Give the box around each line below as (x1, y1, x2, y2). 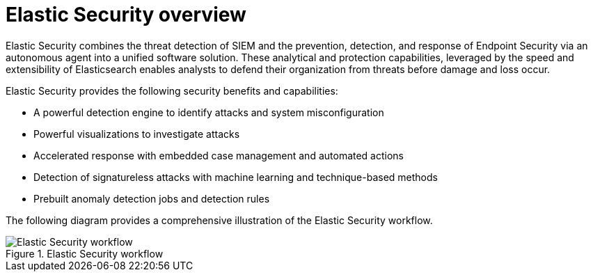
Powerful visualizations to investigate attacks (33, 127, 240, 140)
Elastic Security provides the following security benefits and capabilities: (6, 84, 338, 97)
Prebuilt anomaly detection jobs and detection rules (33, 192, 270, 205)
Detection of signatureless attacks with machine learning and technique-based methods (33, 171, 438, 183)
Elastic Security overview (6, 3, 246, 26)
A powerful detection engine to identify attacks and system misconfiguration (33, 106, 384, 118)
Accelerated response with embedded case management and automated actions (33, 149, 404, 161)
